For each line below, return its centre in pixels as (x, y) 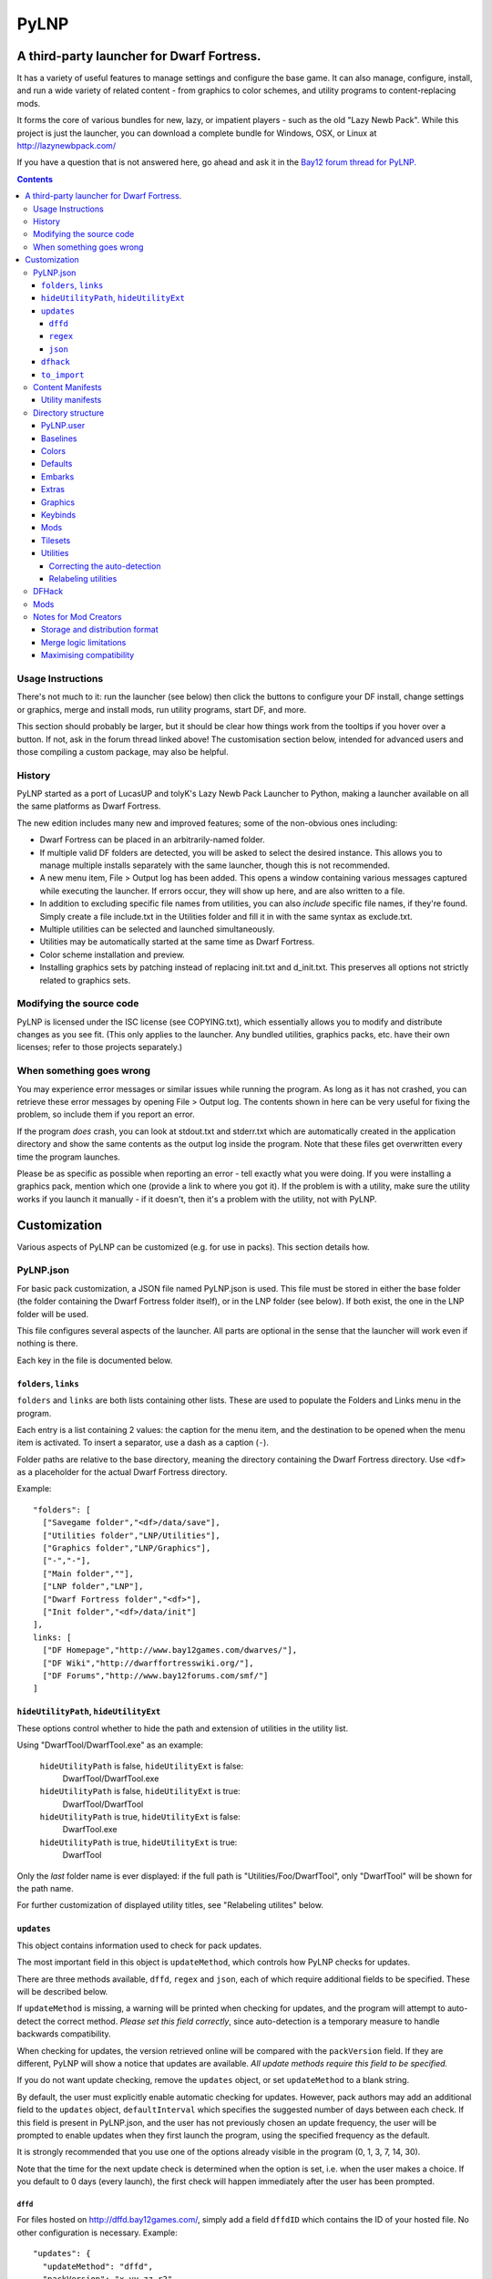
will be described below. (62, 1991)
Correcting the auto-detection (105, 566)
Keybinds (59, 514)
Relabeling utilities (83, 578)
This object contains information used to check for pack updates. (139, 1945)
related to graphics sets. (85, 980)
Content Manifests (67, 387)
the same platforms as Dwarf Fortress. (89, 806)
